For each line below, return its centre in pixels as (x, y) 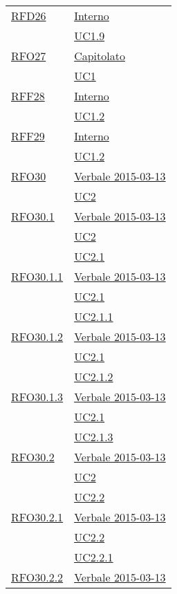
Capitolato (100, 56)
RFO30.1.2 (37, 336)
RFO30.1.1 (37, 276)
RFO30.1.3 (37, 397)
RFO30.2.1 (37, 517)
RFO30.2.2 (37, 577)
